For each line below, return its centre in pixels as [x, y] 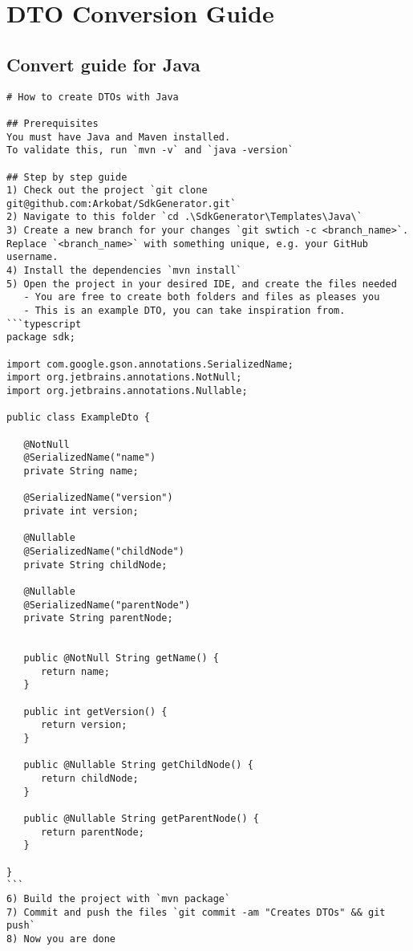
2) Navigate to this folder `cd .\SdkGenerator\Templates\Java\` [184, 217]
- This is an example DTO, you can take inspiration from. [184, 311]
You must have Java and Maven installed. [119, 137]
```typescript [44, 324]
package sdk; [41, 337]
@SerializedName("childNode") [104, 551]
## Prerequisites [53, 123]
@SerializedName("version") [98, 498]
